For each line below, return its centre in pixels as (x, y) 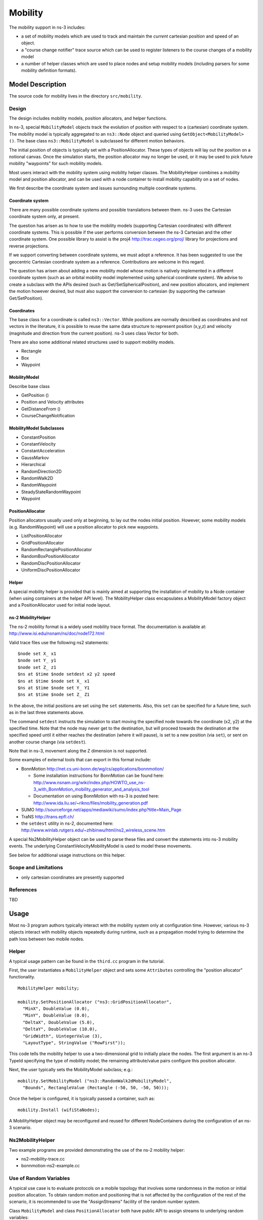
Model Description (38, 84)
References (23, 890)
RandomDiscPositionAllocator (51, 563)
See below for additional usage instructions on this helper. (67, 855)
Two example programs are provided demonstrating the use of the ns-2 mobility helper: (97, 1150)
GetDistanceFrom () (41, 409)
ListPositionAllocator (42, 536)
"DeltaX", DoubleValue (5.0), (59, 1022)
